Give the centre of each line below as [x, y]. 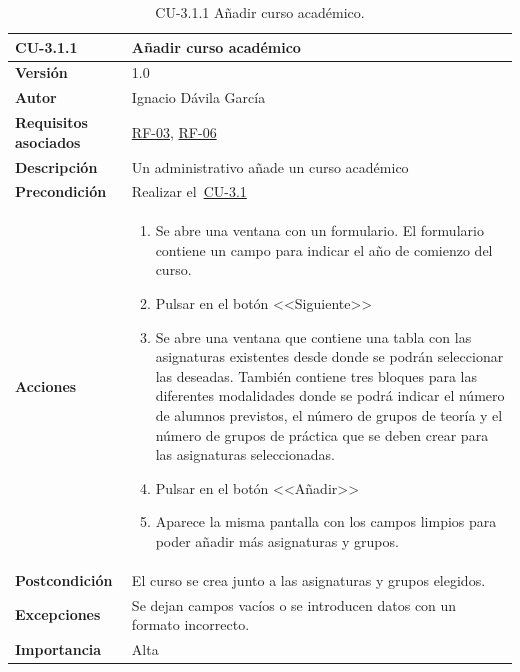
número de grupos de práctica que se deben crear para [322, 434]
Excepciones [58, 614]
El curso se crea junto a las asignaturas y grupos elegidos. [308, 579]
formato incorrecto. [190, 624]
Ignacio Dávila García [198, 97]
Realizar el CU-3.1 [189, 191]
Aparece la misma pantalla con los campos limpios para [326, 521]
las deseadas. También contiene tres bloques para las [316, 375]
